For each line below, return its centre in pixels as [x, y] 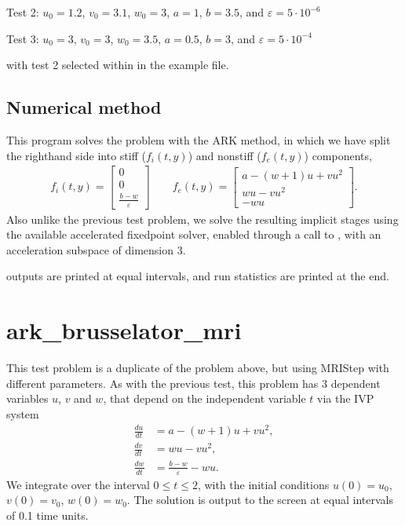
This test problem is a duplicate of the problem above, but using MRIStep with [198, 368]
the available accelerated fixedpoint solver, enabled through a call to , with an [194, 234]
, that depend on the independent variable [204, 398]
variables [27, 398]
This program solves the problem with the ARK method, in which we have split [199, 139]
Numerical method [84, 107]
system [23, 413]
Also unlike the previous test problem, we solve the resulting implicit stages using [202, 219]
